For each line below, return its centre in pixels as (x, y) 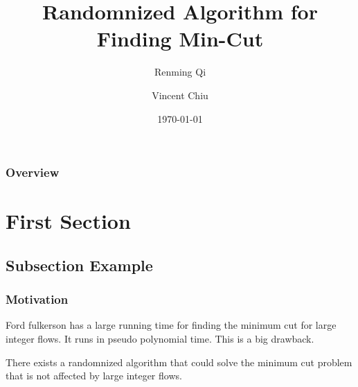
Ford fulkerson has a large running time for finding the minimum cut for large (171, 325)
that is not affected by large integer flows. (94, 376)
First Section (68, 221)
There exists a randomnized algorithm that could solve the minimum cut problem (179, 362)
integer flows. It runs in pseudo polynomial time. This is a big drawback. (160, 338)
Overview (33, 172)
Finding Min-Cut (180, 38)
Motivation (37, 299)
